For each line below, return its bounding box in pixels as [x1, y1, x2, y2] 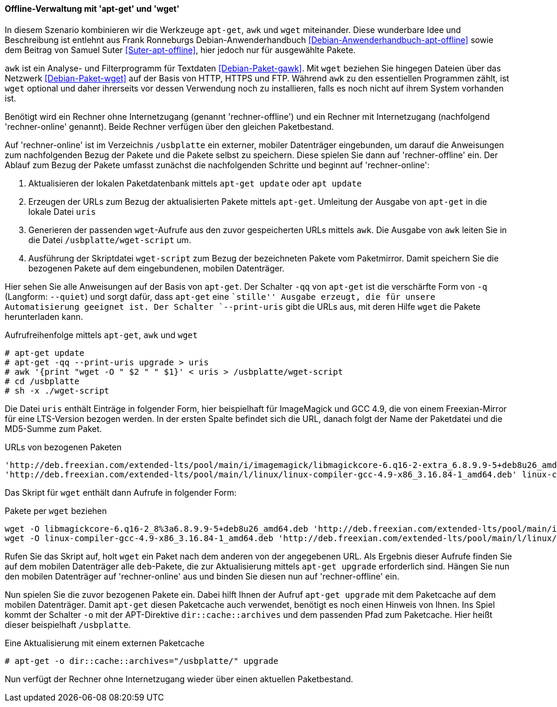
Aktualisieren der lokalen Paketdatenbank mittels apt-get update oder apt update [28, 178, 362, 188]
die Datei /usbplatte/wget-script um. [28, 234, 191, 245]
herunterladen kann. [5, 311, 83, 322]
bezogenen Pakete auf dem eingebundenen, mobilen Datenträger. [28, 263, 285, 273]
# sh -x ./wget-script [5, 385, 110, 395]
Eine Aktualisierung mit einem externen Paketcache [5, 637, 205, 648]
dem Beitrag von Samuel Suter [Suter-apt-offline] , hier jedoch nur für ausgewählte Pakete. [5, 44, 356, 55]
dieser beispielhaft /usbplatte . [5, 619, 131, 630]
